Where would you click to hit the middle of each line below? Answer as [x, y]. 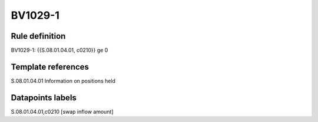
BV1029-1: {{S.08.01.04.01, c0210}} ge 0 [59, 50]
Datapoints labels [44, 98]
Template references [50, 67]
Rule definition [38, 36]
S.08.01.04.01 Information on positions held [63, 81]
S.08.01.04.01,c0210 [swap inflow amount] [62, 111]
